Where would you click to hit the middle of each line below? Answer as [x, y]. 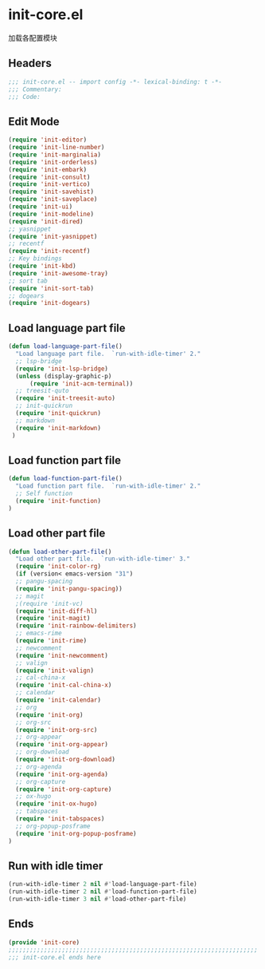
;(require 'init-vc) [49, 603]
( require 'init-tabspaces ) [60, 819]
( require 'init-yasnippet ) [53, 236]
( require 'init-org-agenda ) [62, 774]
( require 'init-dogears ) [49, 303]
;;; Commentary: [35, 89]
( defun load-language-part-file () [66, 346]
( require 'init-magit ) [53, 619]
